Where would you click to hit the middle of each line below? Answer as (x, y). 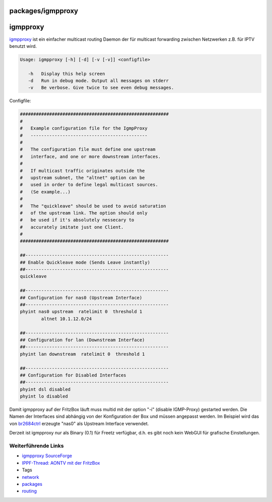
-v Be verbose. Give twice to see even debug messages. (101, 88)
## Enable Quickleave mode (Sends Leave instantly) (85, 262)
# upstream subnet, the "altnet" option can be (82, 177)
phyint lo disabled (44, 396)
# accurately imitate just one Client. (72, 227)
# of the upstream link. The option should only (84, 213)
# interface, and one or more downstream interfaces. (90, 156)
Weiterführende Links (37, 446)
